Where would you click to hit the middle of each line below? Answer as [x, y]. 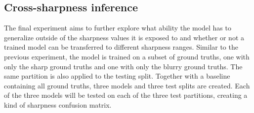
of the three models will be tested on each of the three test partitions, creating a [126, 95]
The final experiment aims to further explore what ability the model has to [118, 28]
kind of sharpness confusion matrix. [58, 104]
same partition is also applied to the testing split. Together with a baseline [117, 76]
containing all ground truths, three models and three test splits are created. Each [127, 85]
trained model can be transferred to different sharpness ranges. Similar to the [121, 47]
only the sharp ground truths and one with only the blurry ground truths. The [123, 66]
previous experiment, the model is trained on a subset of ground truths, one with [127, 56]
